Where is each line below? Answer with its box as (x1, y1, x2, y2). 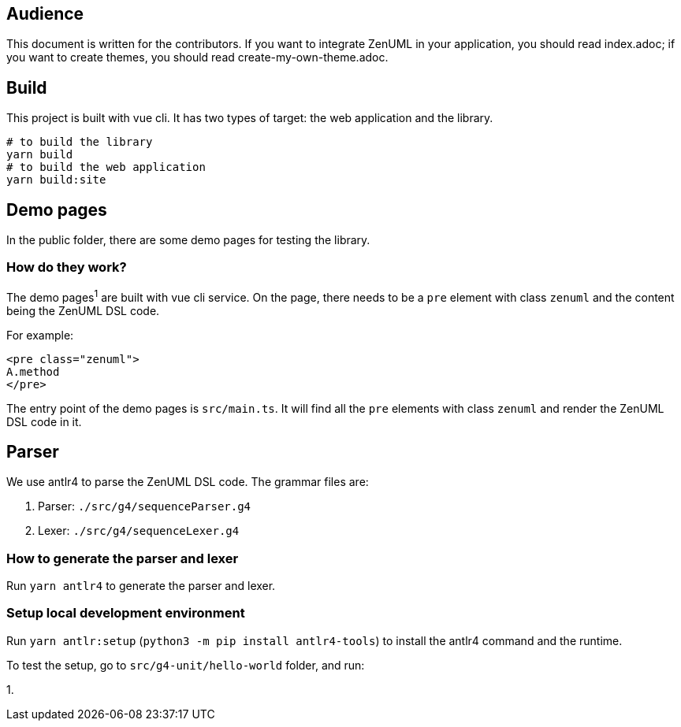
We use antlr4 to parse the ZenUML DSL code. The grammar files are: (6, 475, 369, 489)
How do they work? (6, 259, 127, 276)
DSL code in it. (6, 414, 82, 428)
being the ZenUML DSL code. (6, 303, 160, 317)
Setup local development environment (6, 605, 245, 621)
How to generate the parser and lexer (6, 550, 239, 566)
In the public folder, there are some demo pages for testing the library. (6, 233, 370, 247)
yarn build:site (6, 173, 106, 187)
